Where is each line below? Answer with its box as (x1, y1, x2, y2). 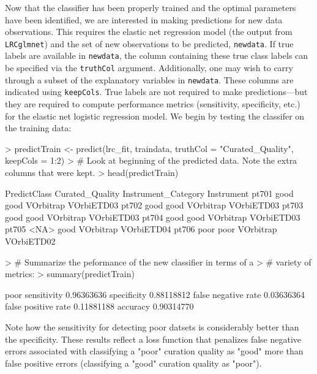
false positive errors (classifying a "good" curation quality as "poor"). (5, 356, 262, 369)
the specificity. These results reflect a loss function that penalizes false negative (5, 332, 302, 345)
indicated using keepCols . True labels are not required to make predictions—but (5, 85, 308, 98)
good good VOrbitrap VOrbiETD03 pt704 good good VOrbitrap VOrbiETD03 (5, 210, 300, 223)
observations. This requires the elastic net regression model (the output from (5, 25, 293, 38)
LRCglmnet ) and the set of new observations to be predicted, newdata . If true (5, 37, 294, 50)
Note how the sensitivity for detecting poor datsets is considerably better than (5, 320, 299, 333)
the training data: (5, 121, 72, 134)
